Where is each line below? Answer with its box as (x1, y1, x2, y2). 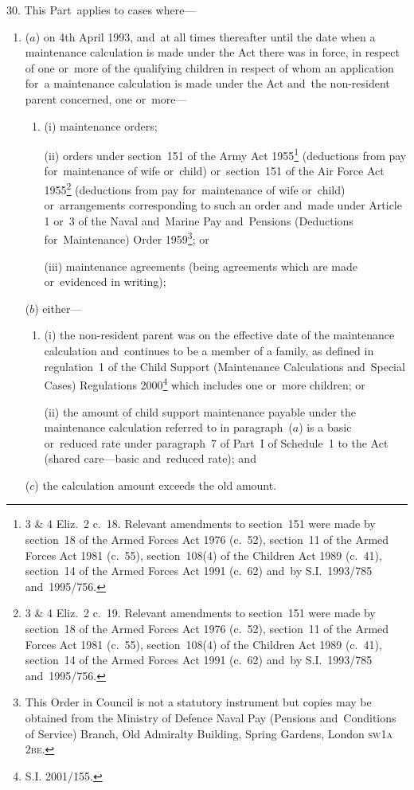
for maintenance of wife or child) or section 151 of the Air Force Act (44, 162, 385, 179)
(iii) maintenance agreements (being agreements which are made (44, 257, 357, 274)
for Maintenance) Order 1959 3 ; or (44, 229, 209, 248)
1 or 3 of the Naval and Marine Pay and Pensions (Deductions (44, 212, 353, 229)
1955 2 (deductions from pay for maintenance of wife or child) (44, 179, 346, 197)
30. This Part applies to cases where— (6, 2, 196, 18)
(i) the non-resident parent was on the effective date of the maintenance (44, 327, 395, 343)
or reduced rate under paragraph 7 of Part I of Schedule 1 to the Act (44, 434, 389, 451)
